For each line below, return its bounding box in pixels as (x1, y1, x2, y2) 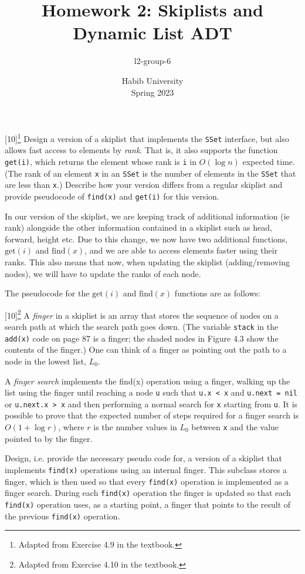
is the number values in (93, 421, 177, 433)
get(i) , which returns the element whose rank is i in (5, 156, 196, 167)
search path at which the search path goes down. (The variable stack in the (5, 320, 279, 333)
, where (58, 421, 84, 433)
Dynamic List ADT (73, 21, 232, 45)
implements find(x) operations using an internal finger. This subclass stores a (5, 463, 287, 475)
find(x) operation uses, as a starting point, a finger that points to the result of (5, 498, 291, 510)
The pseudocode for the (5, 287, 90, 299)
